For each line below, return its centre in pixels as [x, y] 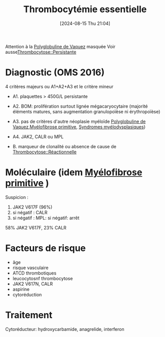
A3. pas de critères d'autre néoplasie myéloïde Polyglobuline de [79, 121]
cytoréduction [27, 294]
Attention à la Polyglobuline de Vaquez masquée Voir [60, 46]
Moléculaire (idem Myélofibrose [74, 172]
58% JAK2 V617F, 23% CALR [36, 227]
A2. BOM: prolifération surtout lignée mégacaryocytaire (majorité [80, 106]
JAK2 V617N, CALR [33, 284]
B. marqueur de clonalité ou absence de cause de [64, 146]
